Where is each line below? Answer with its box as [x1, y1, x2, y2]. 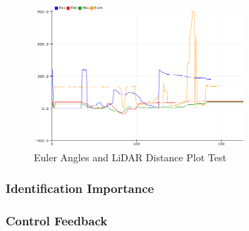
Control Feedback [6, 211, 108, 229]
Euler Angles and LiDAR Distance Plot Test [34, 149, 226, 164]
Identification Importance [6, 180, 154, 197]
